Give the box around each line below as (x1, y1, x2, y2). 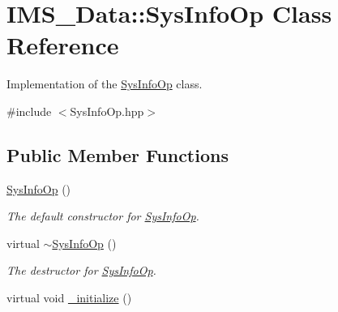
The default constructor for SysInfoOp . (6, 207, 199, 224)
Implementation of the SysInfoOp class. (6, 75, 203, 92)
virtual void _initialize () (6, 289, 132, 306)
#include (6, 102, 52, 119)
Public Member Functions (6, 142, 229, 167)
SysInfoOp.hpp (70, 102, 144, 119)
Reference (6, 28, 119, 62)
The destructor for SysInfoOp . (6, 262, 156, 279)
